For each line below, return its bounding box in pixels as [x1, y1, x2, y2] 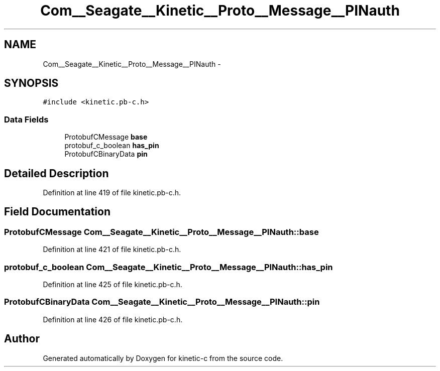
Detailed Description [4, 167, 109, 180]
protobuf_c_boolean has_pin [64, 141, 159, 150]
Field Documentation [4, 205, 111, 218]
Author [4, 332, 40, 345]
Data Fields [4, 114, 49, 125]
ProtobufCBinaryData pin [64, 150, 148, 159]
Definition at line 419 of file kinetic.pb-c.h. [43, 188, 181, 197]
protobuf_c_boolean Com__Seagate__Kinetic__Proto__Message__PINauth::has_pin [4, 262, 333, 272]
